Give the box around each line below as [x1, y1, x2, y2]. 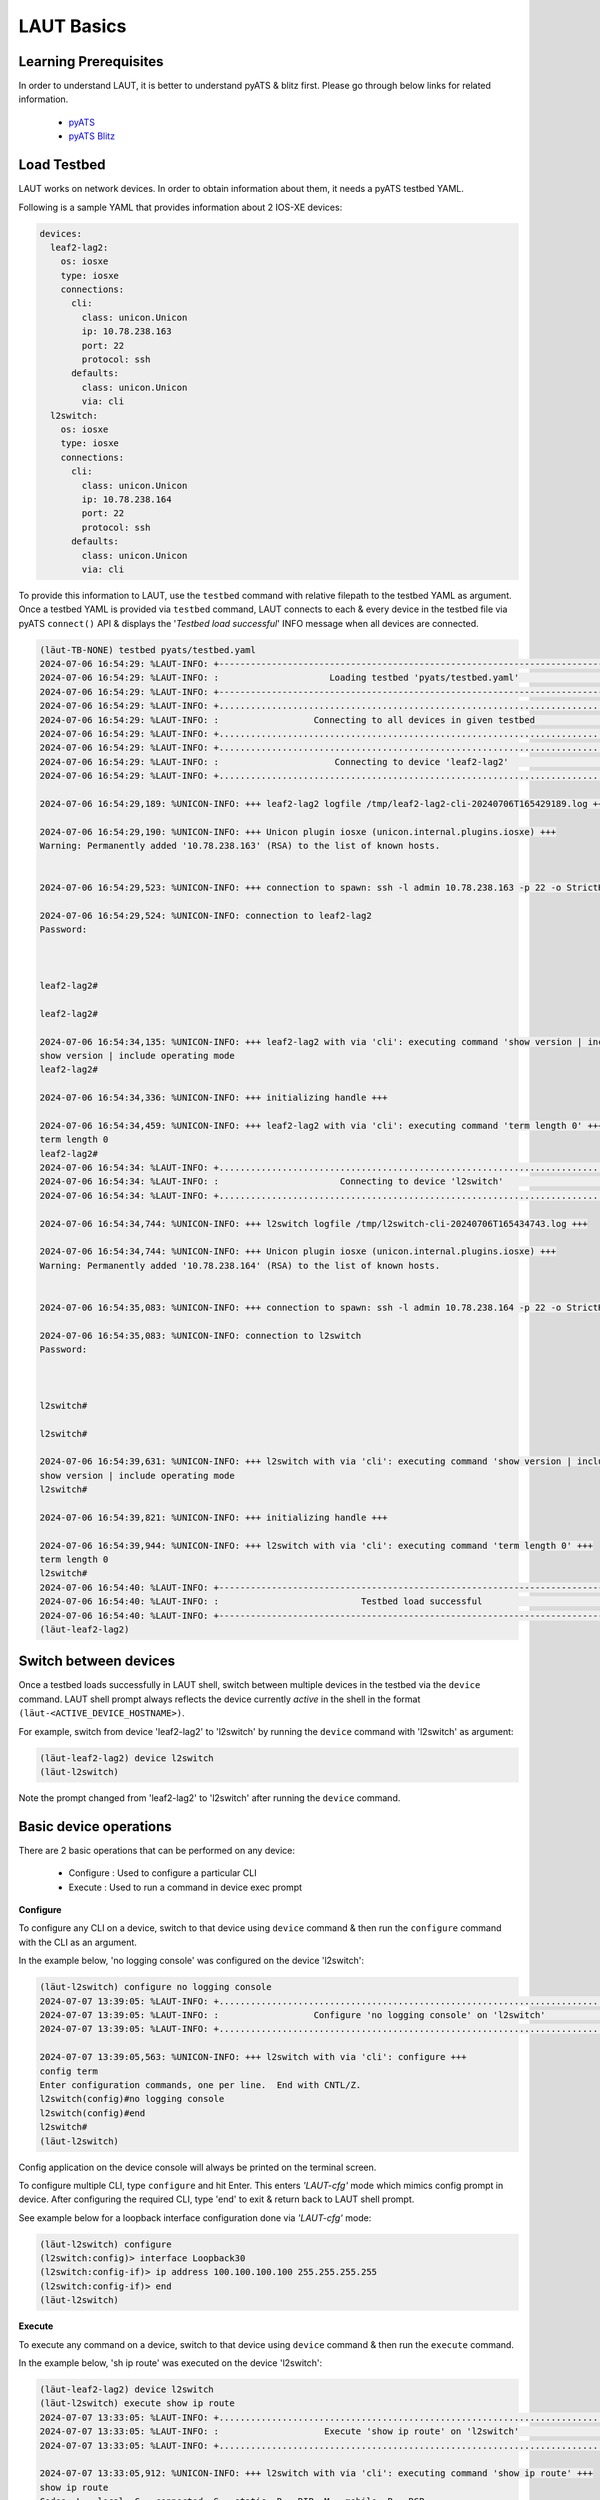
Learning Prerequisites [18, 53, 164, 70]
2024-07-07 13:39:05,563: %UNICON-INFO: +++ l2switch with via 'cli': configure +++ [39, 2051, 467, 2063]
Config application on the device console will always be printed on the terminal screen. [18, 2161, 377, 2173]
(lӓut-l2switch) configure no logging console [39, 1981, 272, 1993]
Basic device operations [18, 1818, 172, 1835]
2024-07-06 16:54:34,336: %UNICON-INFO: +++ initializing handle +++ [39, 1092, 388, 1104]
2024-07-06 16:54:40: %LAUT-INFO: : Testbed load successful [39, 1596, 483, 1607]
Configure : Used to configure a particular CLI [68, 1867, 257, 1879]
